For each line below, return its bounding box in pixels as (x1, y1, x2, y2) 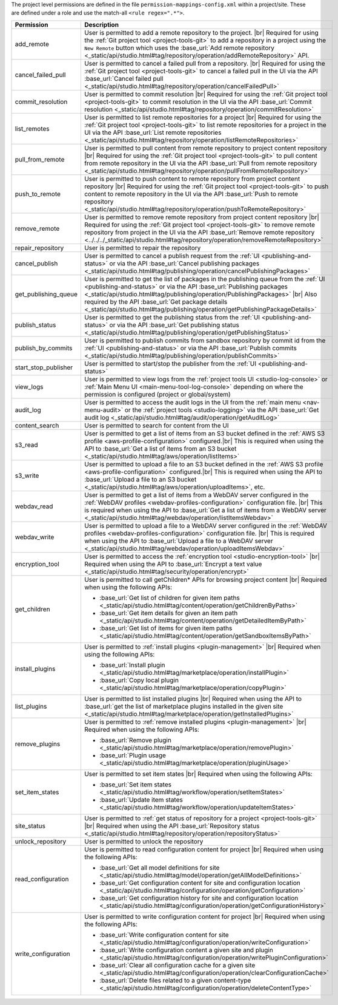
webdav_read (15, 502, 53, 510)
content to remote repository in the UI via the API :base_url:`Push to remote (84, 189, 299, 198)
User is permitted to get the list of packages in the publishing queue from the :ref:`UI (84, 274, 325, 283)
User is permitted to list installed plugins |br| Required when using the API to (84, 694, 302, 703)
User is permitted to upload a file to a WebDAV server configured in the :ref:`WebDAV (84, 521, 327, 530)
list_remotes (15, 124, 50, 133)
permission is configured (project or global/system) (84, 390, 231, 398)
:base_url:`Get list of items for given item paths (99, 624, 233, 632)
